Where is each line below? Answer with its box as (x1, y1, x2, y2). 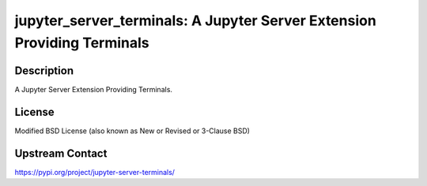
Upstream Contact (14, 147, 108, 160)
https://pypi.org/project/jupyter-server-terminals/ (14, 167, 176, 177)
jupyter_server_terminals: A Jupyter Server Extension (14, 12, 377, 29)
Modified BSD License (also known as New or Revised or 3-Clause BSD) (14, 126, 251, 136)
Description (14, 64, 74, 77)
